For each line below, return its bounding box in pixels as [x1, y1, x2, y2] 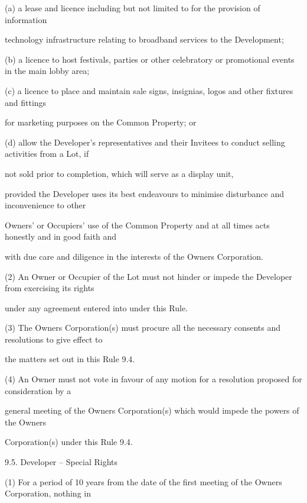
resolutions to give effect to [5, 333, 103, 345]
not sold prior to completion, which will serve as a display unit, [5, 167, 234, 179]
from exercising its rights [5, 282, 94, 294]
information [5, 13, 47, 25]
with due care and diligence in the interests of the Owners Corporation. [5, 250, 263, 262]
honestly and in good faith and [5, 230, 117, 243]
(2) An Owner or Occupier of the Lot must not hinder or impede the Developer [5, 270, 292, 282]
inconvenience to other [5, 199, 86, 211]
